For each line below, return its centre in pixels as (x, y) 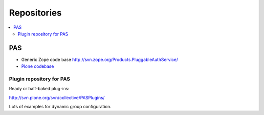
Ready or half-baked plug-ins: (39, 89)
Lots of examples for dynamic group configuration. (60, 107)
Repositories (35, 13)
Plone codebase (38, 66)
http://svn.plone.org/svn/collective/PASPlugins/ (57, 97)
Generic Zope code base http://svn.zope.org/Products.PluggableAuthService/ (100, 59)
